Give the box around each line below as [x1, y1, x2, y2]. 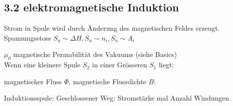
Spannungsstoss [4, 32, 51, 43]
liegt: [158, 59, 174, 70]
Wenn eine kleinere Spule [4, 59, 80, 70]
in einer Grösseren [92, 59, 148, 70]
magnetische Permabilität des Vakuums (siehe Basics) [13, 49, 177, 59]
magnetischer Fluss [4, 76, 62, 86]
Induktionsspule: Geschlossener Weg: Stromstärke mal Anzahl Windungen [4, 93, 229, 103]
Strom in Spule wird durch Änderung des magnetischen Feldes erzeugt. [4, 23, 220, 33]
